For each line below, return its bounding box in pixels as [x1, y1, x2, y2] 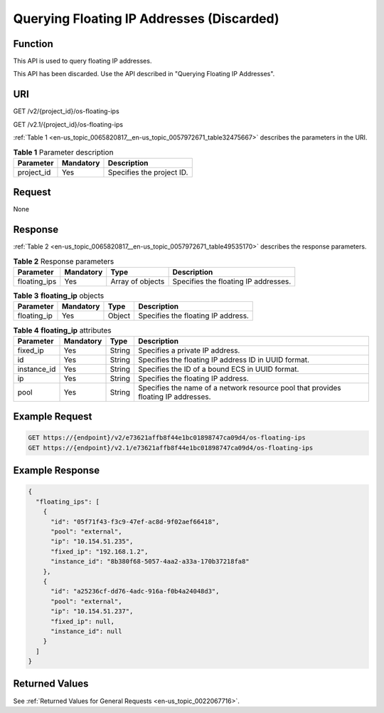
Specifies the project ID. [107, 167, 188, 177]
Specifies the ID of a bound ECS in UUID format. [137, 364, 299, 374]
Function [13, 38, 53, 50]
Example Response [13, 464, 100, 477]
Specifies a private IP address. [137, 345, 240, 355]
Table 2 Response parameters [13, 256, 114, 266]
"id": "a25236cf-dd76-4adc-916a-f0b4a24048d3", [50, 588, 220, 595]
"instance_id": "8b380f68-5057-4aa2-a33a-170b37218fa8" [50, 558, 250, 566]
